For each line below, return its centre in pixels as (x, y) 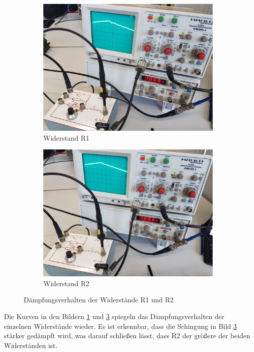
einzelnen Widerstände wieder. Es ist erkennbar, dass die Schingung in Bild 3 (121, 326)
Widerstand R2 (66, 283)
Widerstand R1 (66, 137)
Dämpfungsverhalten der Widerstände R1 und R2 (99, 300)
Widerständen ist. (31, 345)
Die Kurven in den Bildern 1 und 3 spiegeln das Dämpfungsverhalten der (114, 316)
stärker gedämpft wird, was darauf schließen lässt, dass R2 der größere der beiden (127, 336)
